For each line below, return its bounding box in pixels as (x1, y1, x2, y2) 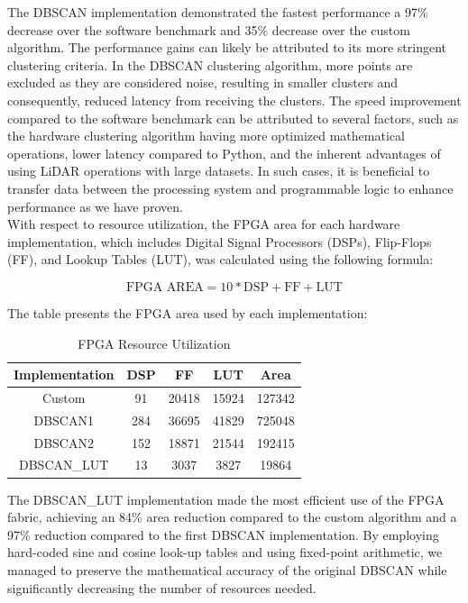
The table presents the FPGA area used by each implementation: (7, 303, 368, 322)
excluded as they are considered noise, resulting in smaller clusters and (7, 73, 399, 92)
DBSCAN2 (33, 433, 94, 452)
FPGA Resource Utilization (78, 333, 231, 352)
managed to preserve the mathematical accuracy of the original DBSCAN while (7, 560, 447, 579)
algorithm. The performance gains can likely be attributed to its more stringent (7, 38, 446, 57)
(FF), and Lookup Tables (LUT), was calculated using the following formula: (7, 250, 434, 269)
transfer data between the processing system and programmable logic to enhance (7, 178, 454, 197)
